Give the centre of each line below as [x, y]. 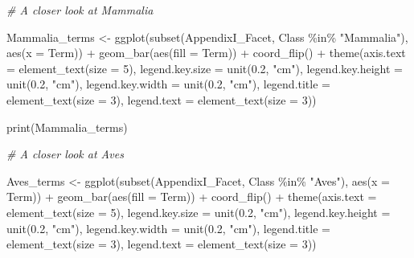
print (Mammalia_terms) [67, 127]
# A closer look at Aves [65, 154]
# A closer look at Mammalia [80, 10]
